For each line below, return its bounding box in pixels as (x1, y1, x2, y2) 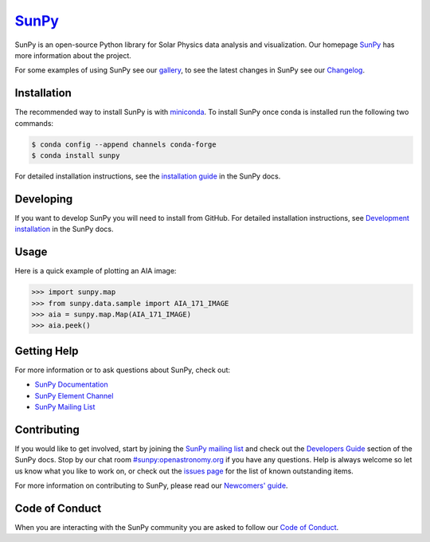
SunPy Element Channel (34, 391, 114, 400)
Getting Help (14, 344, 79, 358)
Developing (14, 192, 73, 206)
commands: (14, 118, 54, 128)
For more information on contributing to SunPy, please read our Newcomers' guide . (14, 481, 288, 490)
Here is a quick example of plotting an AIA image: (14, 266, 177, 276)
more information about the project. (14, 50, 131, 60)
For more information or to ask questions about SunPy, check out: (14, 365, 231, 375)
